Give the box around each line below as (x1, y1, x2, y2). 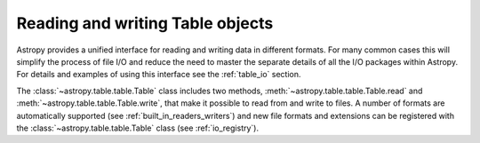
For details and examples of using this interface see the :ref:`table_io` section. (16, 69, 301, 80)
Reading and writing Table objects (16, 13, 274, 33)
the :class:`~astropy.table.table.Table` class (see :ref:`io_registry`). (16, 123, 260, 133)
